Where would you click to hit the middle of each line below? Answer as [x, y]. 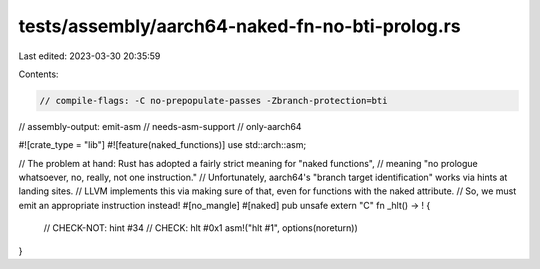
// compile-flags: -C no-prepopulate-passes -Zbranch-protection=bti [213, 100]
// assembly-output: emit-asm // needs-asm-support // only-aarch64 [160, 126]
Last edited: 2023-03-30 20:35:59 [89, 56]
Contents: [38, 74]
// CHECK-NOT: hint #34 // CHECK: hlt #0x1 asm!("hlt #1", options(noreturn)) [201, 228]
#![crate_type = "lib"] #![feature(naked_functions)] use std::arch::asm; [162, 145]
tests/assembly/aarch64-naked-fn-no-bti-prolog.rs [239, 26]
